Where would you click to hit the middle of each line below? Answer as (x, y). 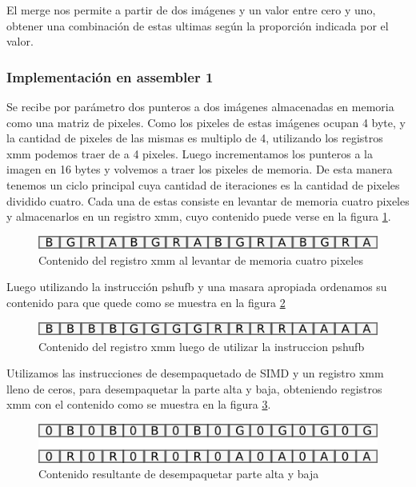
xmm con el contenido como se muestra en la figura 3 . (139, 404)
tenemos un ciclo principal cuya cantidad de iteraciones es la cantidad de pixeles (203, 184)
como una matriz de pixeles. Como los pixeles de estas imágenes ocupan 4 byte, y (206, 122)
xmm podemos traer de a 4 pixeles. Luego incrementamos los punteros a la (190, 153)
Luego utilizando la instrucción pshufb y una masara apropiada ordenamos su (197, 287)
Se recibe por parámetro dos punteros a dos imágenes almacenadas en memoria (200, 106)
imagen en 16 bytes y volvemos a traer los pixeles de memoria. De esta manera (200, 169)
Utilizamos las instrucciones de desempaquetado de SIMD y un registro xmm (195, 373)
